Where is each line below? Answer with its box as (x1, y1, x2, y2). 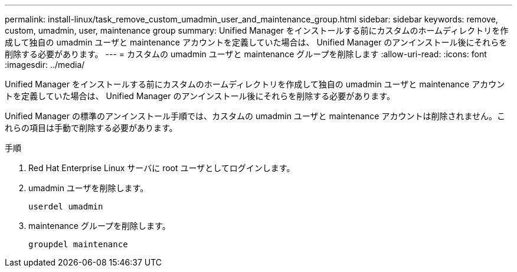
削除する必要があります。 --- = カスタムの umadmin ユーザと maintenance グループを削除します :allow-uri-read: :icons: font (5, 49, 487, 59)
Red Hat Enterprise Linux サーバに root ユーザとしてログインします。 (28, 163, 295, 173)
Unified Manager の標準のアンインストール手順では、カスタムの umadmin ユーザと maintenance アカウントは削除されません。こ (5, 111, 505, 121)
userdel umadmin (28, 202, 103, 211)
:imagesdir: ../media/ (5, 60, 85, 70)
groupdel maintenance (28, 240, 128, 249)
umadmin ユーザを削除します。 (28, 183, 149, 193)
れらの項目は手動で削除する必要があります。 (5, 123, 178, 133)
